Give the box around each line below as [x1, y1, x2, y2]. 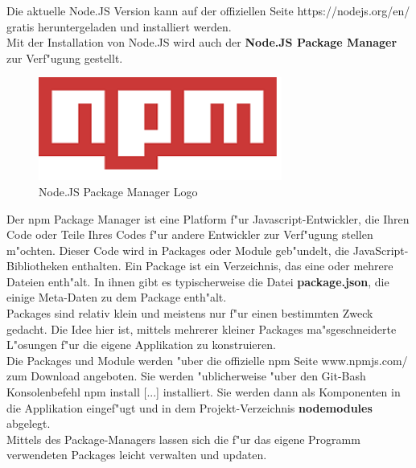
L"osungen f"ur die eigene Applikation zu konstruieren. [6, 336, 276, 353]
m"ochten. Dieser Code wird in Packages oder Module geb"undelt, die [6, 241, 350, 258]
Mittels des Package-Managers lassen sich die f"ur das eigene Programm [6, 430, 360, 447]
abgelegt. [6, 415, 51, 432]
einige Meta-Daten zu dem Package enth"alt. [6, 289, 227, 306]
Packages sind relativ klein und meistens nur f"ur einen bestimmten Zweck [6, 305, 373, 322]
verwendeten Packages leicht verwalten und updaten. [6, 446, 267, 463]
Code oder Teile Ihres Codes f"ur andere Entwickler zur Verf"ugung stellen [6, 226, 373, 243]
